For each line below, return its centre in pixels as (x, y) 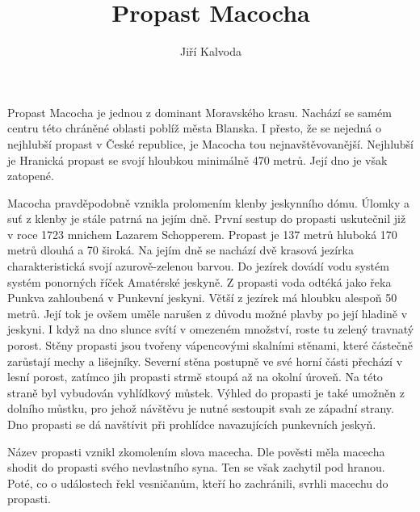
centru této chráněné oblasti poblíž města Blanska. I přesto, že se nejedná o (195, 128)
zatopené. (31, 176)
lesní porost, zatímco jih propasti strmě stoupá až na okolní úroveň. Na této (195, 377)
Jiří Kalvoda (211, 51)
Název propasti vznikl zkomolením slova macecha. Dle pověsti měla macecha (196, 451)
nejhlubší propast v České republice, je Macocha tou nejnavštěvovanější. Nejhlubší (211, 143)
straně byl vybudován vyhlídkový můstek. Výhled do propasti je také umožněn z (206, 392)
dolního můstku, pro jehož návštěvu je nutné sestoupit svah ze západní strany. (201, 408)
